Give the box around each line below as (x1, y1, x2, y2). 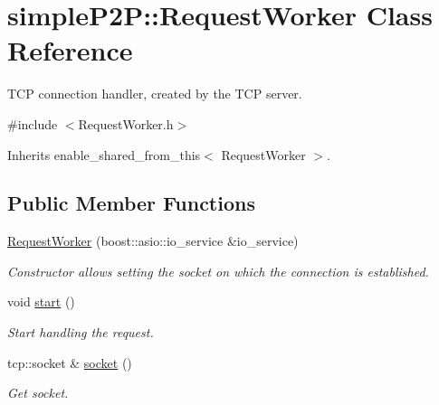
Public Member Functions (7, 189, 255, 217)
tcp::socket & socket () (7, 353, 132, 372)
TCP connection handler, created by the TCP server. (7, 84, 302, 103)
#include (7, 114, 58, 133)
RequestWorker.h (78, 114, 174, 133)
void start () (7, 292, 75, 311)
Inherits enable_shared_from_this (7, 145, 201, 164)
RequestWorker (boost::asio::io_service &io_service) (7, 231, 299, 250)
